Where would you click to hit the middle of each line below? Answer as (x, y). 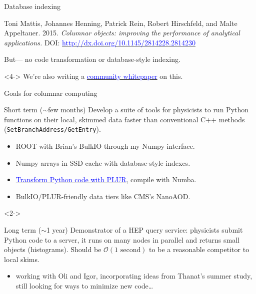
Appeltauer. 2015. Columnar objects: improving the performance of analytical (122, 33)
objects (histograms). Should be (53, 249)
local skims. (22, 259)
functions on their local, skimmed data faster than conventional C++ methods (124, 119)
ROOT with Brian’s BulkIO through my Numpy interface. (105, 146)
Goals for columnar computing (51, 93)
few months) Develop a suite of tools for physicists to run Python (148, 110)
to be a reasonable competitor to (199, 249)
